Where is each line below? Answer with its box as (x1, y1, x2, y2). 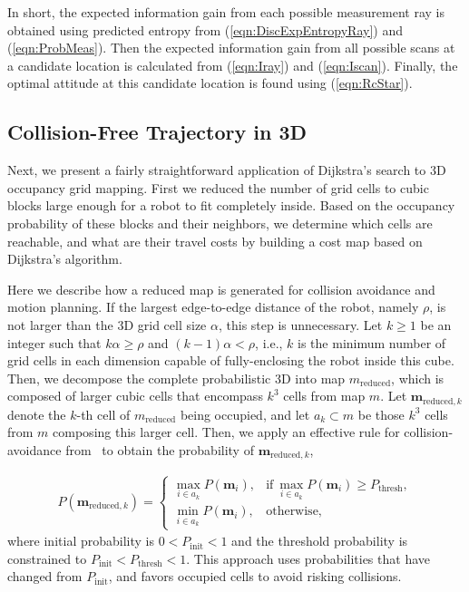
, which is (391, 368, 445, 387)
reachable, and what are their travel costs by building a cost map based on (7, 231, 423, 250)
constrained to (7, 548, 87, 568)
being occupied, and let (180, 404, 310, 423)
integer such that (7, 333, 102, 352)
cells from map (283, 386, 366, 405)
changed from (7, 567, 83, 586)
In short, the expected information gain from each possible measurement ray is (7, 3, 445, 21)
